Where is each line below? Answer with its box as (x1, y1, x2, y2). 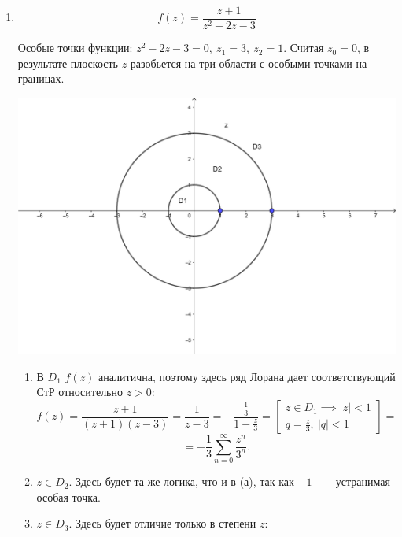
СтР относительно (36, 383, 123, 400)
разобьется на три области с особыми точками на (130, 54, 367, 71)
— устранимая (321, 473, 390, 490)
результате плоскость (17, 54, 118, 71)
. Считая (283, 39, 324, 56)
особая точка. (36, 488, 101, 505)
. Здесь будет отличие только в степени (68, 515, 256, 531)
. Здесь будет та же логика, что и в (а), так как (68, 473, 294, 490)
